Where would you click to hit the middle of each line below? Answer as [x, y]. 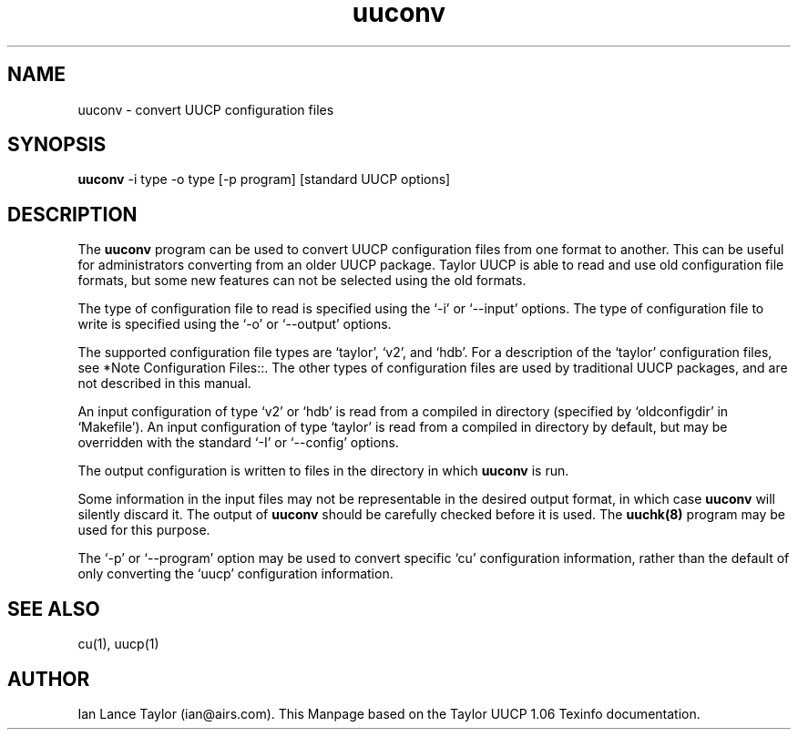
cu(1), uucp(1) [118, 644]
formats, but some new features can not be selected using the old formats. [302, 281]
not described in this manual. [164, 384]
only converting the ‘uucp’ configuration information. [235, 574]
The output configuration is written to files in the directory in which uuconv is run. [323, 471]
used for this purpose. [144, 530]
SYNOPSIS [57, 145]
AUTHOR [49, 679]
